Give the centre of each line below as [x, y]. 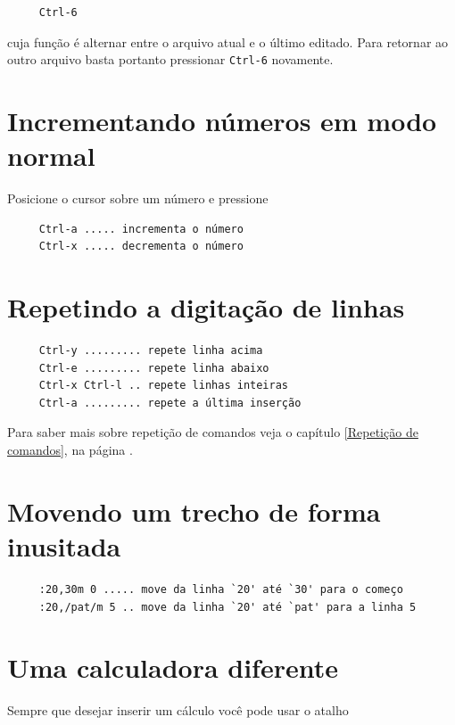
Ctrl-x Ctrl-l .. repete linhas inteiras [163, 386]
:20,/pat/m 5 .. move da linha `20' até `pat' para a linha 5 [227, 607]
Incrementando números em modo [222, 121]
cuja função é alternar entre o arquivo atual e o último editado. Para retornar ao [228, 41]
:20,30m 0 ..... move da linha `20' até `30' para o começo [221, 589]
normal [51, 156]
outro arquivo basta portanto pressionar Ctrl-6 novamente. [170, 59]
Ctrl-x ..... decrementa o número [141, 247]
